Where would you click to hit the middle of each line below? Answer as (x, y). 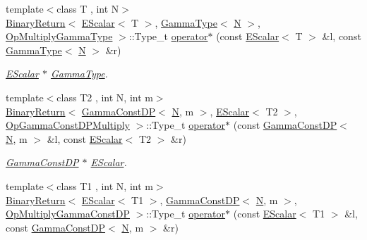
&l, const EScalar (85, 138)
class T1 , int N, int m (105, 185)
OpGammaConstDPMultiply (68, 125)
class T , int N (88, 8)
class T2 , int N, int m (105, 97)
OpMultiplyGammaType (59, 36)
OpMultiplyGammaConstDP (68, 214)
